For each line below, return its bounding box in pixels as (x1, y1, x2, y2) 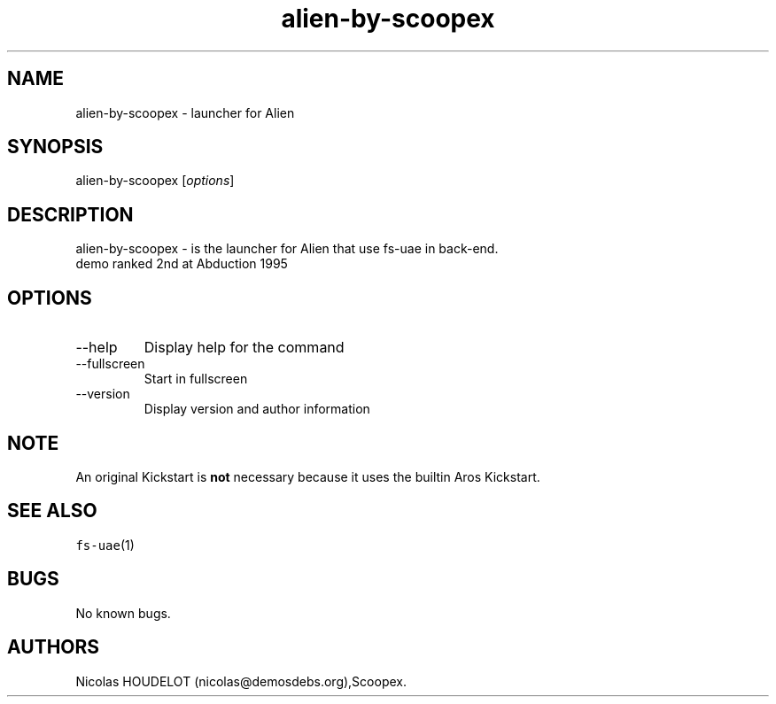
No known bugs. (75, 605, 171, 621)
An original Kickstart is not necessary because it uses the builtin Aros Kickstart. (75, 468, 540, 484)
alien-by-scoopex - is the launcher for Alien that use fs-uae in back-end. (75, 241, 499, 257)
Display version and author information (144, 401, 370, 417)
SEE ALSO (7, 499, 97, 522)
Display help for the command (144, 338, 345, 357)
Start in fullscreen (144, 371, 248, 387)
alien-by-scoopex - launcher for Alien (75, 104, 295, 120)
